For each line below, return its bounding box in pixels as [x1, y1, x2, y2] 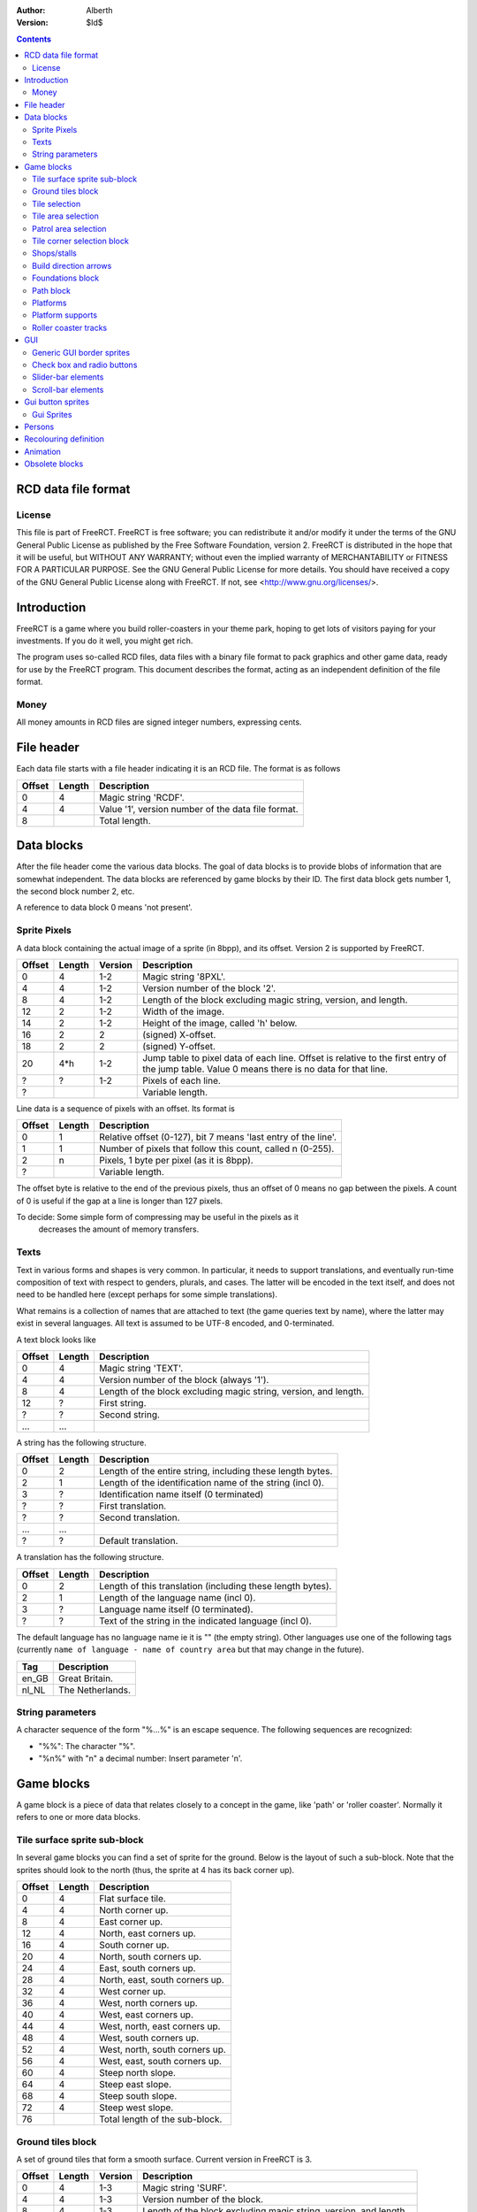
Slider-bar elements [32, 372, 104, 382]
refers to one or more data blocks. [16, 1812, 141, 1823]
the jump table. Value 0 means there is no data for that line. [142, 1063, 389, 1075]
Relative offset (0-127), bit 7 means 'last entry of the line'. [98, 1131, 337, 1143]
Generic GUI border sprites [32, 347, 131, 357]
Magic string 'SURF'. [142, 2182, 228, 2194]
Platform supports [32, 310, 97, 320]
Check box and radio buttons [32, 359, 138, 370]
